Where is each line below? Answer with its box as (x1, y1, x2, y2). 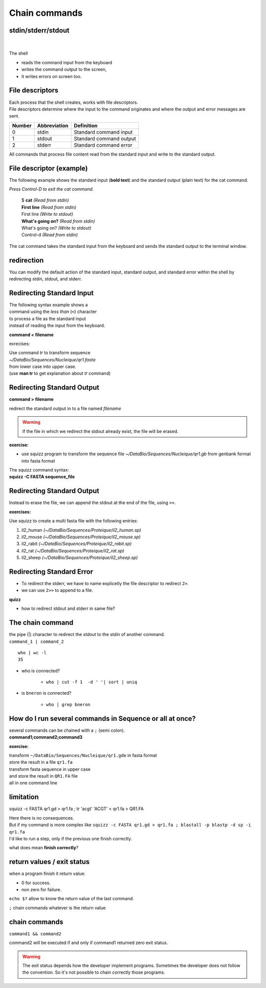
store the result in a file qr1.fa (9, 759, 73, 765)
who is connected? (21, 668, 60, 673)
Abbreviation (37, 122, 68, 129)
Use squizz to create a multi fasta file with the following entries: (9, 518, 138, 524)
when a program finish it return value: (9, 870, 86, 876)
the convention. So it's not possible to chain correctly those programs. (22, 969, 165, 975)
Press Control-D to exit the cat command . (9, 186, 94, 192)
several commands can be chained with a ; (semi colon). (9, 727, 125, 733)
